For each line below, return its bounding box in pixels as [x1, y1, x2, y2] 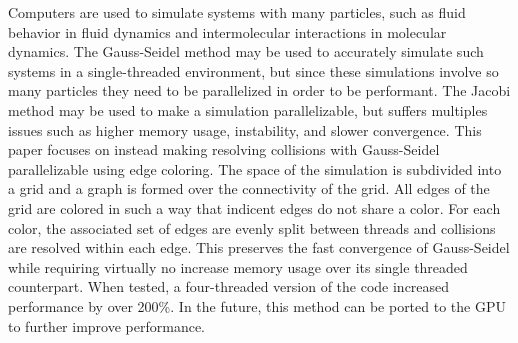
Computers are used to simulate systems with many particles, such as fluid [8, 2, 466, 22]
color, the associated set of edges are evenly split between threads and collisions [8, 217, 496, 238]
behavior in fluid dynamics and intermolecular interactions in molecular [8, 21, 447, 42]
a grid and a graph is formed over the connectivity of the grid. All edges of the [8, 178, 490, 199]
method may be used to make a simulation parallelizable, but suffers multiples [8, 99, 488, 120]
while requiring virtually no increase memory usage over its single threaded [8, 256, 468, 277]
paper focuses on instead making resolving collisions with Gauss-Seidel [8, 139, 440, 160]
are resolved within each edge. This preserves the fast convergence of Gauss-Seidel [8, 237, 510, 258]
